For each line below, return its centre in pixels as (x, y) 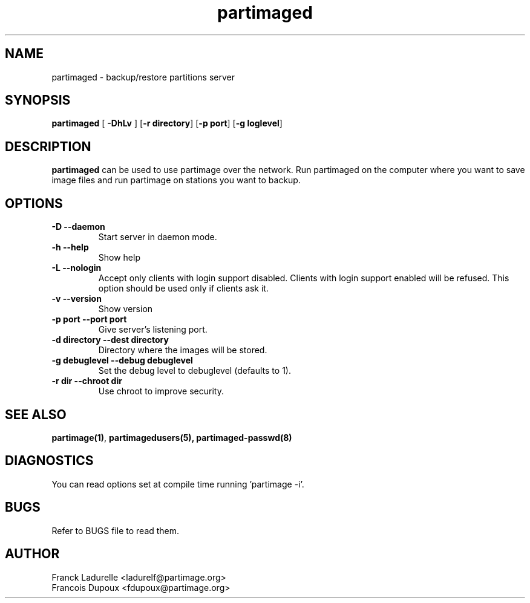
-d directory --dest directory (110, 340)
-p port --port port (89, 319)
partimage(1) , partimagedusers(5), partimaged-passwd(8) (172, 437)
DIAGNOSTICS (49, 461)
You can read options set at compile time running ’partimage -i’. (178, 484)
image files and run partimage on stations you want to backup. (176, 180)
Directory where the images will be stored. (183, 350)
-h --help (70, 247)
